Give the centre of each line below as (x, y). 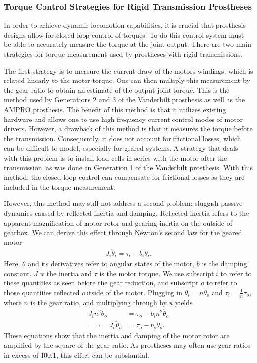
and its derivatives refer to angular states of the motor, (111, 263)
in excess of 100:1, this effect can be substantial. (77, 354)
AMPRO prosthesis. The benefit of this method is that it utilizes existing (115, 109)
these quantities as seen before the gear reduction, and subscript (101, 283)
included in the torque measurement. (60, 186)
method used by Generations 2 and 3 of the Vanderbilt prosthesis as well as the (125, 100)
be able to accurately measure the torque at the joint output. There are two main (128, 44)
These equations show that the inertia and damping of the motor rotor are (117, 335)
